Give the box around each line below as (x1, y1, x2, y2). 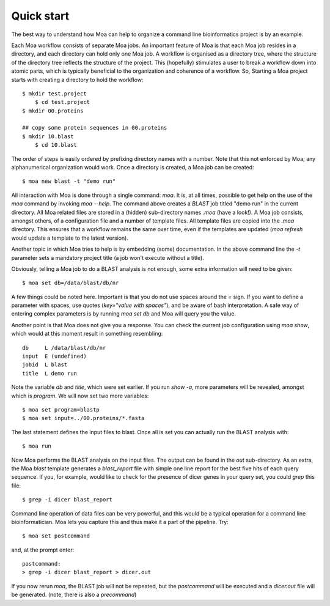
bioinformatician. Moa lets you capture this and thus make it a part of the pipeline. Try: (11, 518, 229, 525)
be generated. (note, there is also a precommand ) (11, 591, 137, 599)
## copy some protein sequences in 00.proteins (22, 124, 167, 131)
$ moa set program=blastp (22, 407, 100, 413)
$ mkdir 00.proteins (22, 107, 84, 114)
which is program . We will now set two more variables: (11, 392, 149, 399)
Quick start (11, 9, 70, 23)
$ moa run (22, 443, 51, 449)
